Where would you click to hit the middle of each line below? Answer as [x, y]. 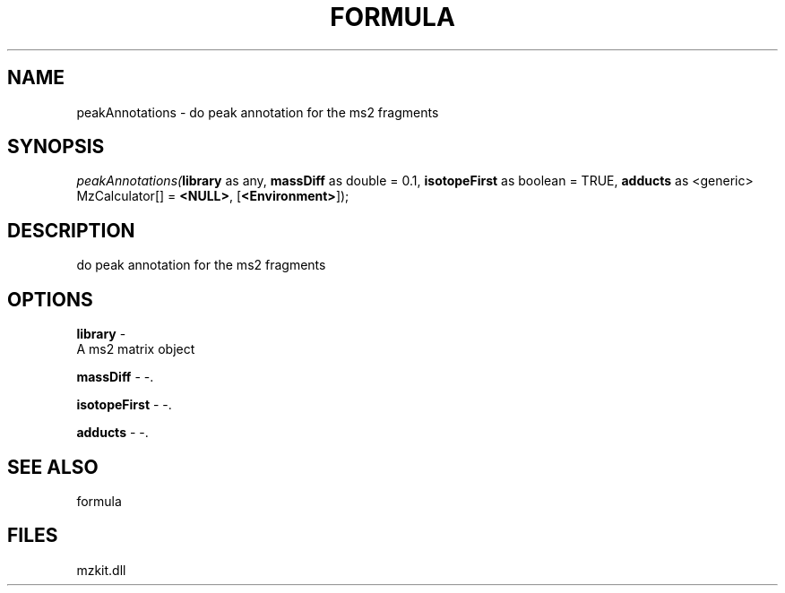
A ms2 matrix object [136, 349]
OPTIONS [50, 299]
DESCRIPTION [71, 230]
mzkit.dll [101, 570]
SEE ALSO [53, 467]
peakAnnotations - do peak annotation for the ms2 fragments [258, 112]
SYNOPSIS [56, 147]
